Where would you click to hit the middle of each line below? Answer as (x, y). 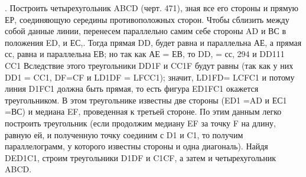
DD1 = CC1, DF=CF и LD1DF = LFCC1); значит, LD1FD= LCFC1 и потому (150, 77)
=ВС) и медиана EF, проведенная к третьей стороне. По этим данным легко (143, 111)
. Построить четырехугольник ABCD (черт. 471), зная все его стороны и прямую (152, 8)
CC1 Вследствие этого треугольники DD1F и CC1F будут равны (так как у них (149, 65)
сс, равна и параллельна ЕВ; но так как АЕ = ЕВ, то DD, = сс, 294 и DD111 (145, 54)
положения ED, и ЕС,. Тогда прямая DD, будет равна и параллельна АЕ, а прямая (153, 42)
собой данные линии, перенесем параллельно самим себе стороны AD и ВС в (146, 31)
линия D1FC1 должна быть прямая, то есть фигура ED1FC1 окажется (132, 88)
